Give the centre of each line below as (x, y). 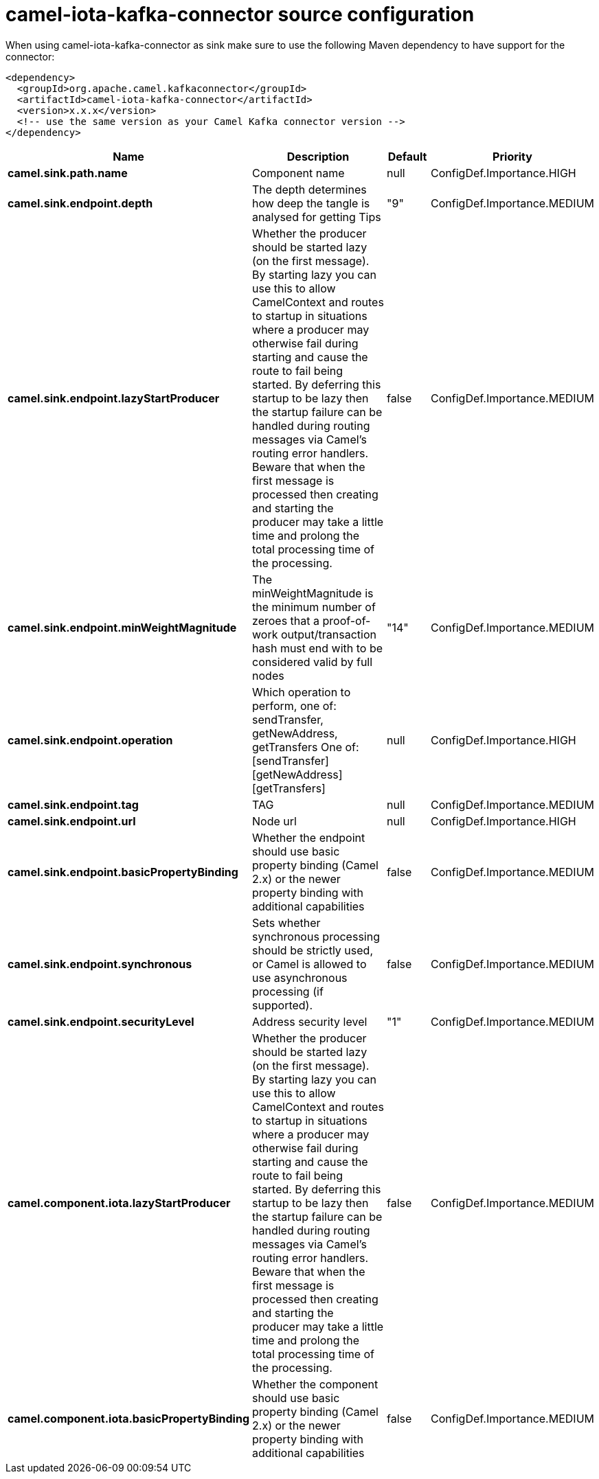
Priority (512, 156)
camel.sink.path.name (68, 173)
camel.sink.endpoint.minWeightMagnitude (122, 627)
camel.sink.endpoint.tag (73, 804)
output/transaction (328, 634)
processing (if (288, 991)
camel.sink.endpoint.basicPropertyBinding (123, 872)
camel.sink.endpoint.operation (90, 740)
